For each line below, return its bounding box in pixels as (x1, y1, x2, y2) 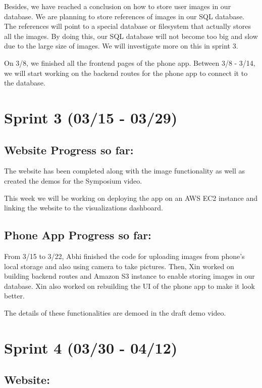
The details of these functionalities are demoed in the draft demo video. (4, 307, 226, 318)
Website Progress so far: (4, 142, 134, 157)
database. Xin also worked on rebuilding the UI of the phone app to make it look (4, 280, 255, 291)
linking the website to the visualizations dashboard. (4, 202, 163, 213)
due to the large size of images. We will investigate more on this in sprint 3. (4, 40, 238, 51)
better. (4, 290, 25, 301)
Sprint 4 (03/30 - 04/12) (4, 337, 178, 358)
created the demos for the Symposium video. (4, 175, 142, 186)
